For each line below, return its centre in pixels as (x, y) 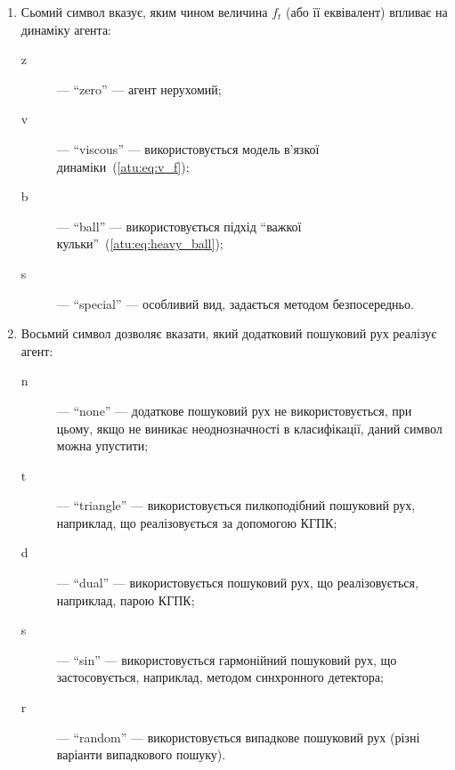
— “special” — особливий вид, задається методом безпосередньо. (235, 303)
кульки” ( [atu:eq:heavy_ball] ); (140, 243)
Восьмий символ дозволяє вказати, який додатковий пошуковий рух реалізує (229, 333)
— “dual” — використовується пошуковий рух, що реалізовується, (237, 583)
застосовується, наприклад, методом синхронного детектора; (220, 677)
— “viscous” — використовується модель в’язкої (188, 148)
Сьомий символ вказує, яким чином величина (144, 12)
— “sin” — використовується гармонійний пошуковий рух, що (227, 659)
